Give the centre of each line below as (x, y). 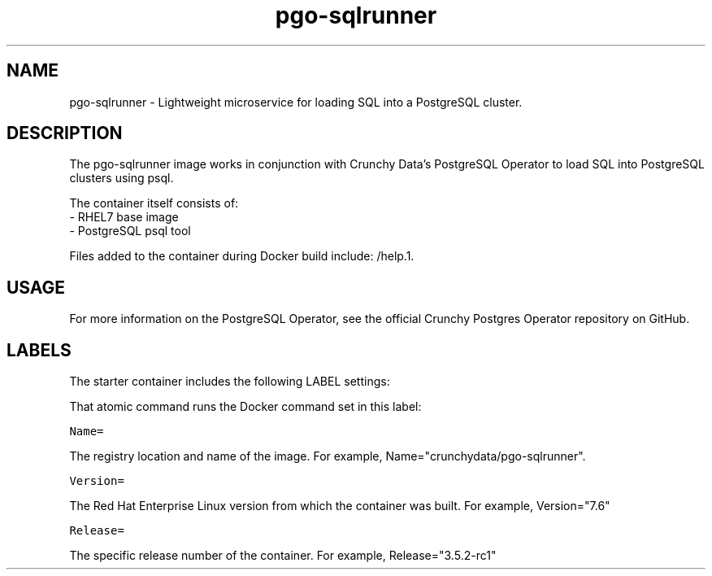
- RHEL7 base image (124, 217)
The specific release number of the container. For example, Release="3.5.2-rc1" (283, 556)
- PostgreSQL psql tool (130, 231)
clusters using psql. (122, 178)
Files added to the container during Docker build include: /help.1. (242, 256)
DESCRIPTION (65, 133)
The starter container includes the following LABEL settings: (230, 382)
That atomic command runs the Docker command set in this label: (245, 407)
